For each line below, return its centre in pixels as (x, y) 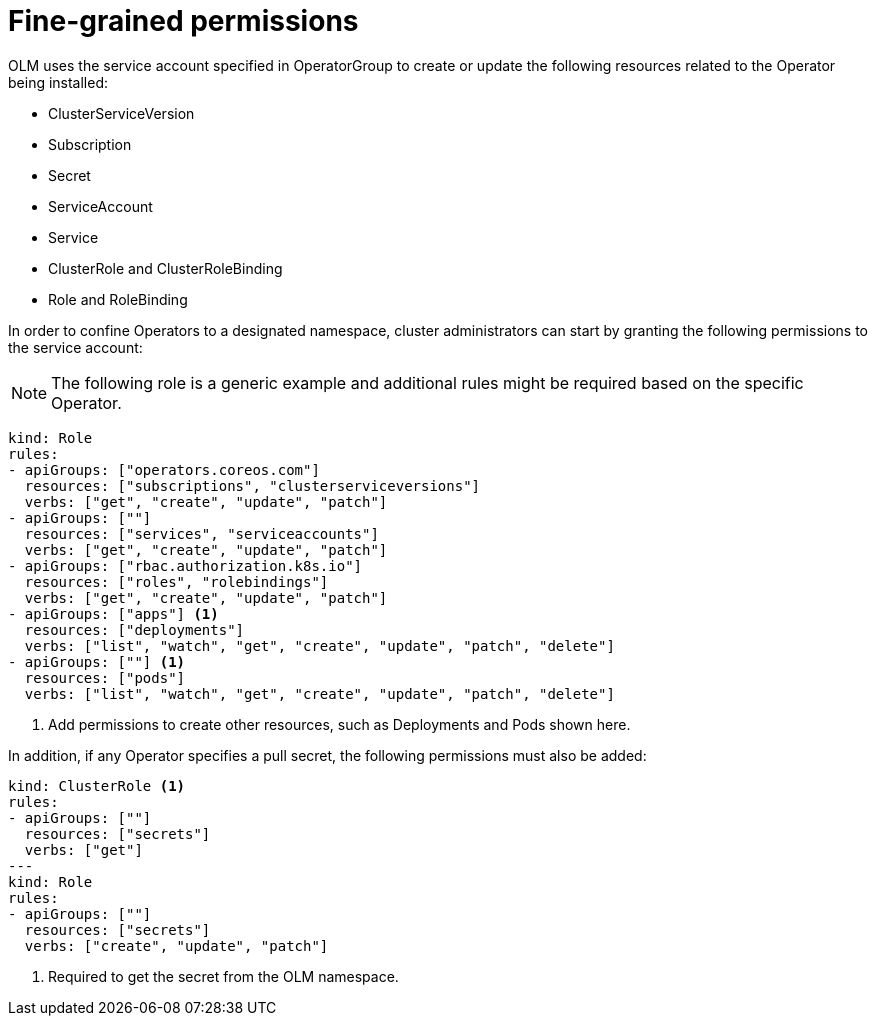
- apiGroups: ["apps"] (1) (113, 613)
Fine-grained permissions (183, 21)
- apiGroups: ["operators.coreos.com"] (164, 469)
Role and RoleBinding (118, 299)
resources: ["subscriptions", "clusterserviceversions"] (252, 485)
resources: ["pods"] (105, 677)
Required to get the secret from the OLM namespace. (223, 976)
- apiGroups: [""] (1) (97, 661)
